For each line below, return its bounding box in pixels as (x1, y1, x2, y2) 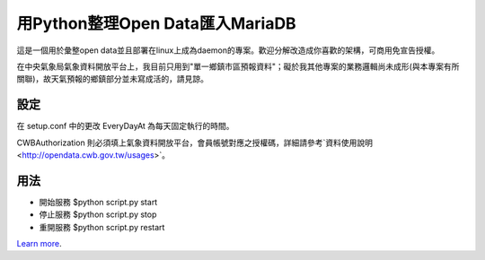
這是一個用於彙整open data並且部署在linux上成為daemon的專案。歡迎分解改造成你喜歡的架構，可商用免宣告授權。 (16, 45, 440, 56)
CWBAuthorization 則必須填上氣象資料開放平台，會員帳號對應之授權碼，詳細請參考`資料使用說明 (16, 137, 373, 148)
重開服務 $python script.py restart (39, 221, 165, 232)
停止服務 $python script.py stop (39, 209, 157, 220)
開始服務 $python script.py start (39, 196, 158, 207)
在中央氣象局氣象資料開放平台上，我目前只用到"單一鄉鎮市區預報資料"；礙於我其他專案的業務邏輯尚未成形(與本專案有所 (16, 61, 460, 72)
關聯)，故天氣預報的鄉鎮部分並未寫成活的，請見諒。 (16, 74, 209, 84)
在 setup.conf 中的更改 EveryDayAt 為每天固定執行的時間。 (16, 121, 234, 132)
